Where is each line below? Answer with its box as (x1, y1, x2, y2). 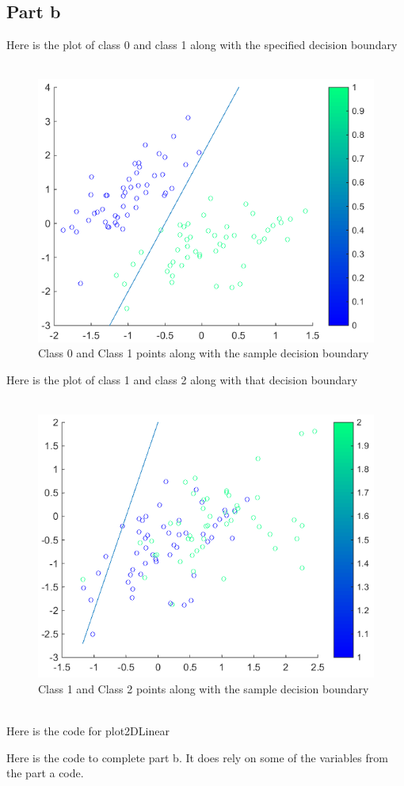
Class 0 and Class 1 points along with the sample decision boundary (38, 345, 369, 361)
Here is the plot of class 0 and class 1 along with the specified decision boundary (6, 36, 398, 53)
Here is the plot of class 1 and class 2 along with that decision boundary (6, 371, 358, 387)
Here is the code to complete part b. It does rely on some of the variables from (6, 749, 388, 765)
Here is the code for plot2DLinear (6, 723, 170, 739)
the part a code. (6, 765, 84, 781)
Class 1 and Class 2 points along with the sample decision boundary (38, 680, 369, 696)
